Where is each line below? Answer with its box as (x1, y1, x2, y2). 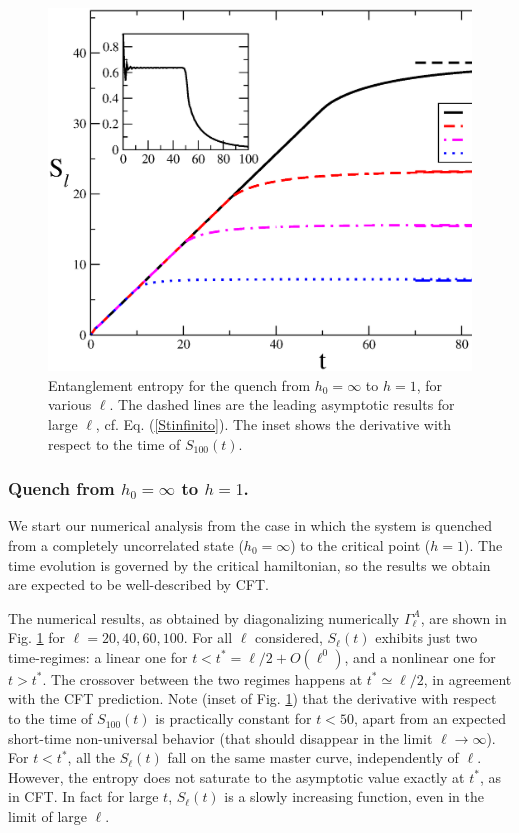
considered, (255, 627, 323, 648)
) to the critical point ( (290, 534, 431, 555)
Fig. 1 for (8, 627, 66, 648)
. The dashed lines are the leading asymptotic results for (109, 394, 455, 415)
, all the (67, 747, 116, 768)
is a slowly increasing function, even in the (224, 786, 485, 807)
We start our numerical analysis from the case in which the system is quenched (8, 515, 493, 536)
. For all (183, 627, 233, 648)
